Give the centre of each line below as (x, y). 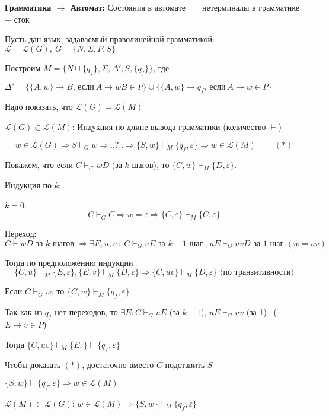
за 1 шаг (269, 244)
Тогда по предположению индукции (69, 262)
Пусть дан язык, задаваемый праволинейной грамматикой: (110, 39)
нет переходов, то (86, 312)
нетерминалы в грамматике (251, 7)
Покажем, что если (39, 165)
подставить (185, 365)
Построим (23, 67)
